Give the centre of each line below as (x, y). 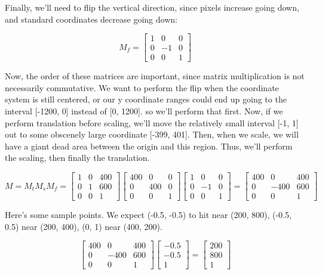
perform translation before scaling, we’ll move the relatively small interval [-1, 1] (152, 122)
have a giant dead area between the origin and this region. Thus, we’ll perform (149, 146)
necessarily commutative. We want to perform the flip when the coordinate (142, 87)
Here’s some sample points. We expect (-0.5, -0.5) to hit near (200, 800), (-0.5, (148, 215)
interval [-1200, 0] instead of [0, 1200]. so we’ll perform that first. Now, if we (144, 111)
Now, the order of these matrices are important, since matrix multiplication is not (155, 76)
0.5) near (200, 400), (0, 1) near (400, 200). (84, 226)
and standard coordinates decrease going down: (91, 19)
